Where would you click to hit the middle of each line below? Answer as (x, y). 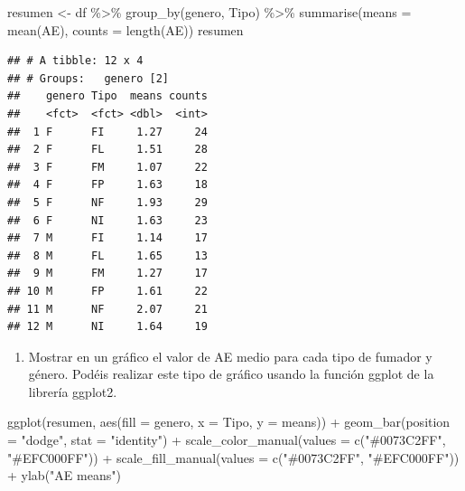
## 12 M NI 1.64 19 (107, 327)
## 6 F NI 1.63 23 (107, 220)
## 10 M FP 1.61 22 (107, 291)
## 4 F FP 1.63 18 (107, 185)
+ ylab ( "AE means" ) (64, 475)
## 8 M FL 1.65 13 (107, 255)
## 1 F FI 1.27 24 (107, 132)
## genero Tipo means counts (107, 96)
